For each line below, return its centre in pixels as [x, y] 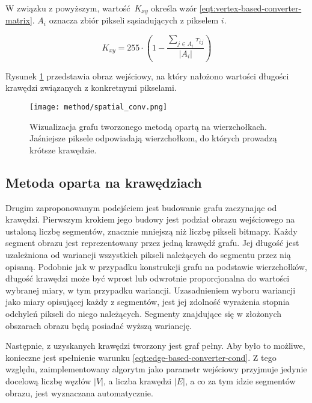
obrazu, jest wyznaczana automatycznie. [79, 392]
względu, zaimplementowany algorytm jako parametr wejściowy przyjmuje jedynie [156, 369]
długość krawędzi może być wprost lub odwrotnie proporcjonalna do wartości [148, 278]
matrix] [19, 20]
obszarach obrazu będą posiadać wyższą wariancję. [99, 325]
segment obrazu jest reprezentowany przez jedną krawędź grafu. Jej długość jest [152, 243]
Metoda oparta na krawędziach [104, 182]
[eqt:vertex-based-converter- [250, 8]
